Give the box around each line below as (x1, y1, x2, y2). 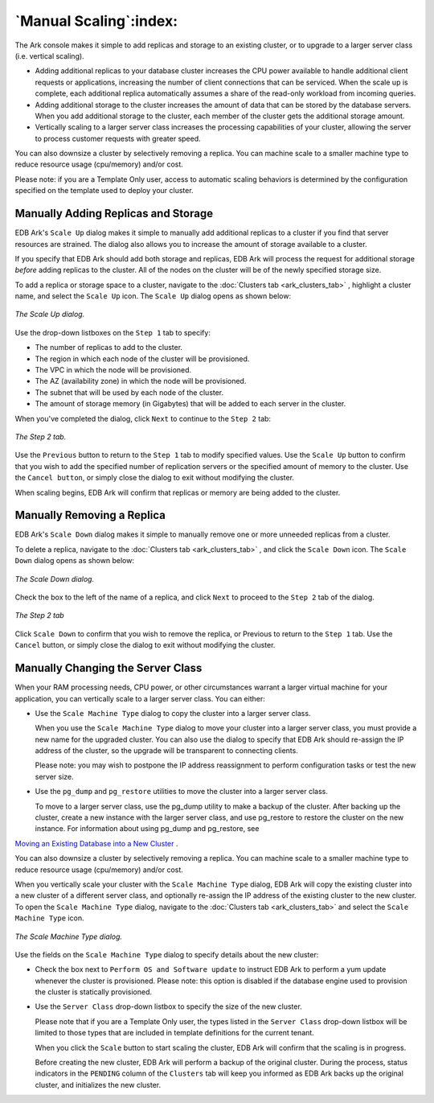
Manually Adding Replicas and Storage (14, 207, 213, 220)
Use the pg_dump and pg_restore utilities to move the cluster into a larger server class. (35, 787, 329, 796)
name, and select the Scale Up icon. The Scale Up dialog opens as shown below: (14, 291, 292, 301)
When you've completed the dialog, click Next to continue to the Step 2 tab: (14, 414, 272, 423)
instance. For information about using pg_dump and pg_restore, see (35, 824, 260, 833)
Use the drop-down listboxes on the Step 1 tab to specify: (14, 327, 211, 337)
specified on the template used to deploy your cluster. (14, 186, 194, 195)
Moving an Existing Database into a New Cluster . (14, 838, 178, 848)
